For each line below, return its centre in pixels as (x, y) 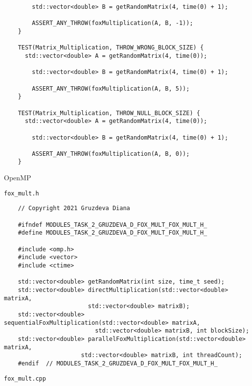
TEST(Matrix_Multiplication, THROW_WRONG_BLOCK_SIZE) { (111, 48)
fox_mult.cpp (25, 378)
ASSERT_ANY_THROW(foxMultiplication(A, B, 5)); (111, 88)
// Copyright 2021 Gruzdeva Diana (74, 208)
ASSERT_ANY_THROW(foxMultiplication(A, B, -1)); (113, 23)
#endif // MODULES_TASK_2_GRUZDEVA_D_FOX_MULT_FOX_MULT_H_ (118, 363)
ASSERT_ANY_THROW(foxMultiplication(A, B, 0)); (111, 154)
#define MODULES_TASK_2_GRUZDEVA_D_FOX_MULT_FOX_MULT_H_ (113, 233)
